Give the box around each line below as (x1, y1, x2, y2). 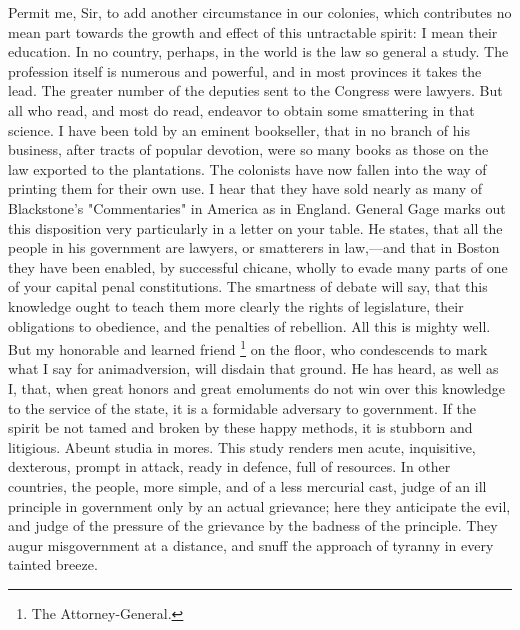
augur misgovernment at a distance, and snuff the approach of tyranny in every (8, 534, 494, 555)
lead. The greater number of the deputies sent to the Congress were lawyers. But (8, 80, 503, 101)
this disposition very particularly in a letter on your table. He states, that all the (8, 217, 503, 238)
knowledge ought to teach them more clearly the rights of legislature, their (8, 295, 464, 316)
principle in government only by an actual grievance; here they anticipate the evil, (8, 495, 511, 516)
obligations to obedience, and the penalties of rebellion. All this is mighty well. (8, 315, 491, 336)
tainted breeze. (8, 554, 98, 575)
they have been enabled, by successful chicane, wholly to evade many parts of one (8, 256, 508, 277)
